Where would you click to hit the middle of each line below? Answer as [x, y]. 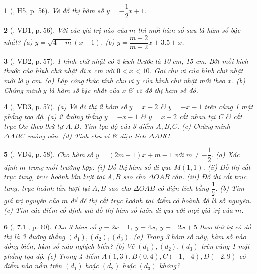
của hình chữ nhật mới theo [184, 80]
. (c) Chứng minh [204, 126]
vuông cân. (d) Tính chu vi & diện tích [87, 135]
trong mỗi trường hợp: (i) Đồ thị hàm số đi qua [100, 166]
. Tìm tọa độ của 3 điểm [116, 126]
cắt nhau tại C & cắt [211, 116]
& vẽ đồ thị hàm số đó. [163, 90]
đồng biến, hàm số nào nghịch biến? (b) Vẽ [69, 246]
